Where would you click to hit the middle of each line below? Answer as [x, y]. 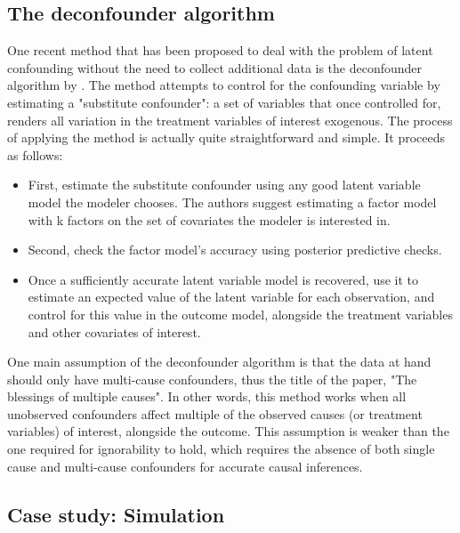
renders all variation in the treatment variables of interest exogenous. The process [230, 120]
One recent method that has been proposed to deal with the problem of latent [220, 50]
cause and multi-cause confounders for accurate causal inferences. [185, 466]
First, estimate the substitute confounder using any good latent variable [224, 185]
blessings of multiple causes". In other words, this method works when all [207, 396]
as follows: [35, 154]
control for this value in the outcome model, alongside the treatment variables [240, 314]
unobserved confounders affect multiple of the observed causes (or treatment [215, 413]
